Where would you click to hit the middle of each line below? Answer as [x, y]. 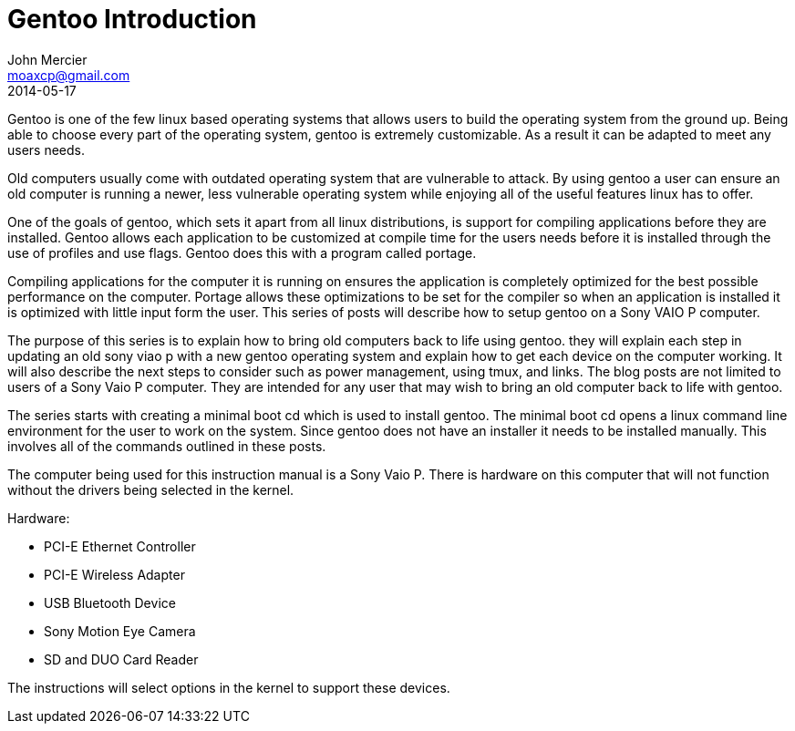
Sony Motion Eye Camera [120, 631]
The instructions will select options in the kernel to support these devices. [229, 687]
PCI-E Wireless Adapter [114, 574]
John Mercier [47, 59]
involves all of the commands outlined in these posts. [167, 446]
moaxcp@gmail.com [69, 75]
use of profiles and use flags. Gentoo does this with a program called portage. [242, 252]
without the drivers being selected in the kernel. [151, 489]
